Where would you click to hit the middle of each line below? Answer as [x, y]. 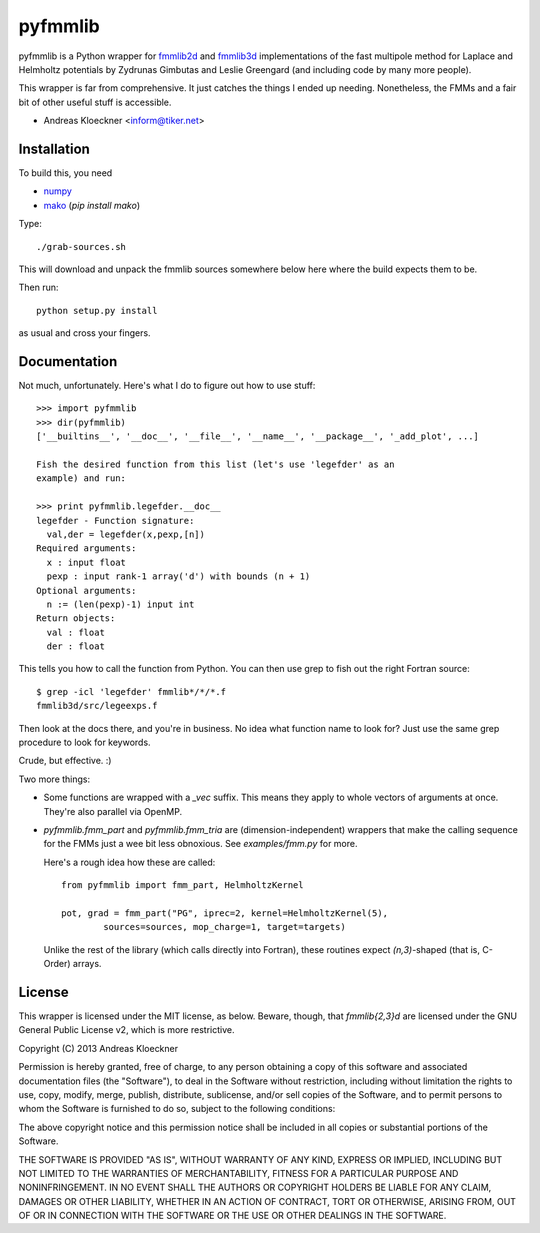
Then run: [38, 287]
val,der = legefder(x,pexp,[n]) [125, 534]
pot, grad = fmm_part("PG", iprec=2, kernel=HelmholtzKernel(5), [225, 913]
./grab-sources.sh [81, 246]
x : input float [86, 562]
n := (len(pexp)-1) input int [120, 604]
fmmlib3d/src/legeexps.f [97, 706]
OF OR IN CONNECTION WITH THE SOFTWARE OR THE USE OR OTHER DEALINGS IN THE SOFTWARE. [232, 1216]
